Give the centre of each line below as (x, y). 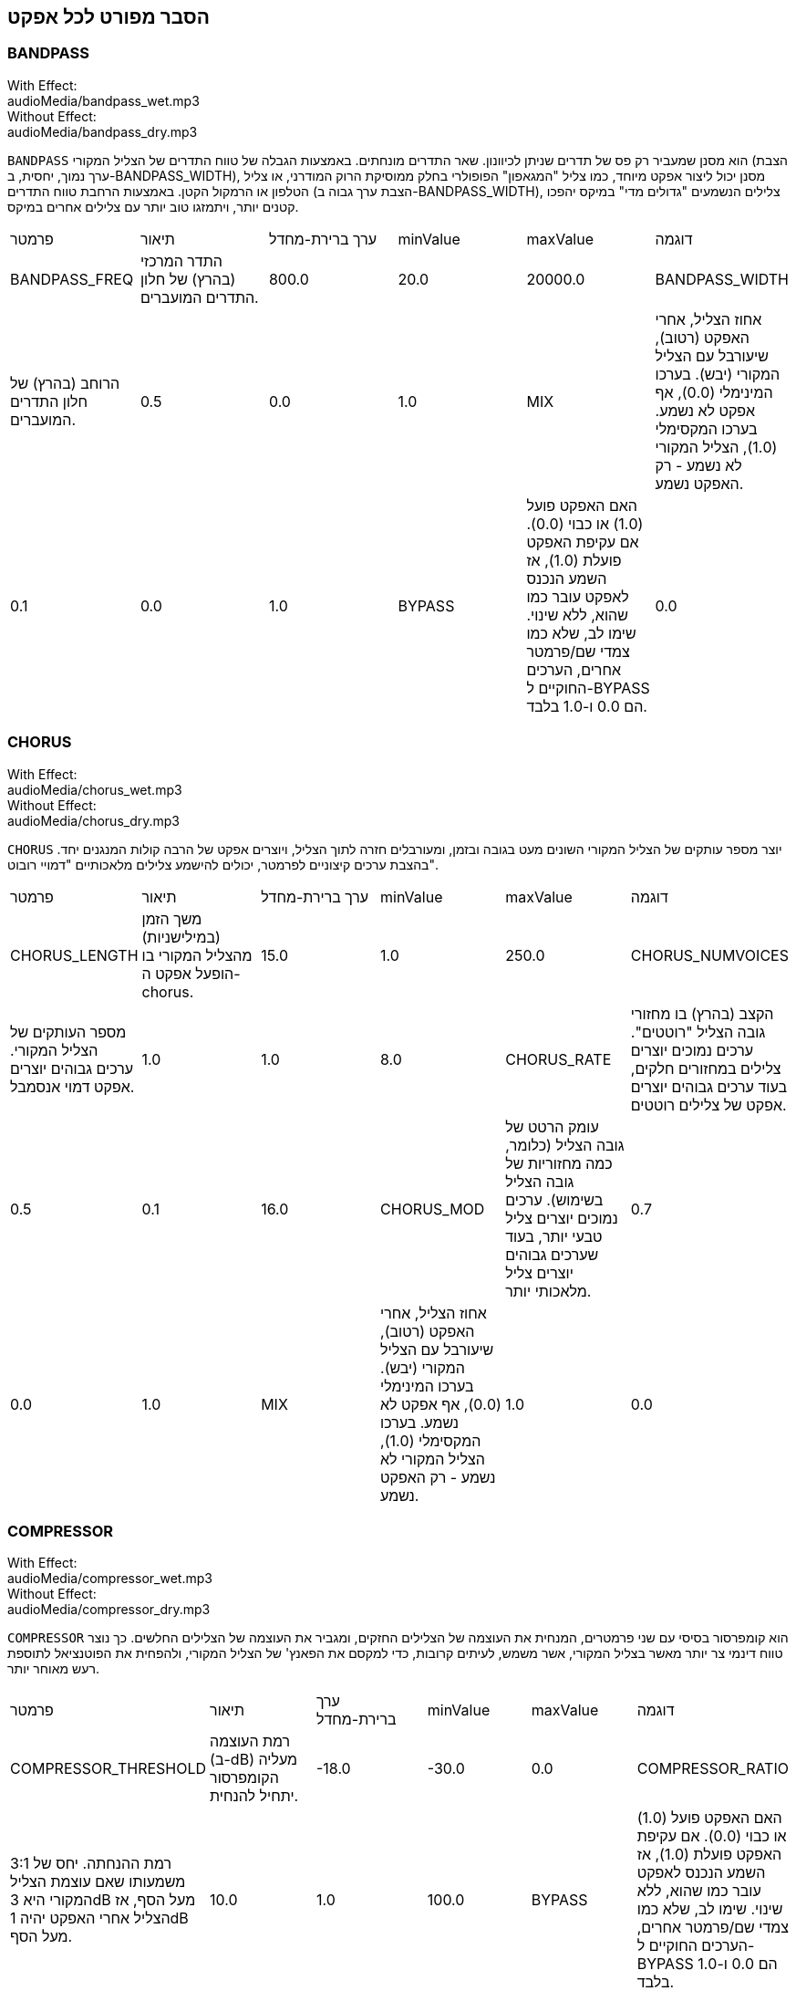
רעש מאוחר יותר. (53, 1669)
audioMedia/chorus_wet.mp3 (95, 789)
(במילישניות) (181, 937)
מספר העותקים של (68, 1032)
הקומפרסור (244, 1778)
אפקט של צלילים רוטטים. (708, 1105)
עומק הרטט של (552, 1126)
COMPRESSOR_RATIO (713, 1769)
